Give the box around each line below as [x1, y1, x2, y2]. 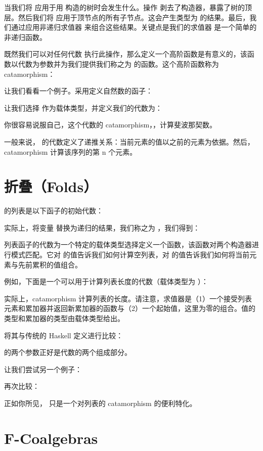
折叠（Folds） [4, 176, 98, 197]
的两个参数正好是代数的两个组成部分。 [4, 347, 131, 357]
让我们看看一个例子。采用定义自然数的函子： [4, 85, 153, 96]
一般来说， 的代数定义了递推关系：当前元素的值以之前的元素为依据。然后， [4, 136, 254, 147]
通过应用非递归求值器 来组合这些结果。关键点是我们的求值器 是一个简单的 [11, 22, 257, 32]
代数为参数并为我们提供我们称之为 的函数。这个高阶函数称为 [18, 58, 219, 69]
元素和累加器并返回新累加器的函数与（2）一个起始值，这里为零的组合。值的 [4, 303, 255, 313]
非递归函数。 [4, 31, 47, 42]
